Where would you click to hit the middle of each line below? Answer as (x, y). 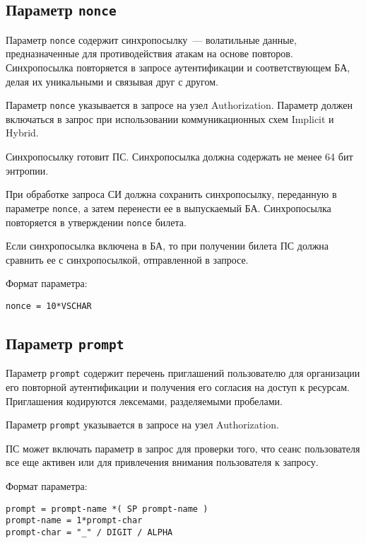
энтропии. (27, 170)
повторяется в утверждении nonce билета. (96, 222)
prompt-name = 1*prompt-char (74, 521)
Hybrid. (22, 133)
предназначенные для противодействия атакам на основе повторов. (149, 53)
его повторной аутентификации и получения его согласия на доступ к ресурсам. (178, 387)
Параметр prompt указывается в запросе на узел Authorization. (142, 425)
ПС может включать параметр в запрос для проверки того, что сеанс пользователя (183, 448)
